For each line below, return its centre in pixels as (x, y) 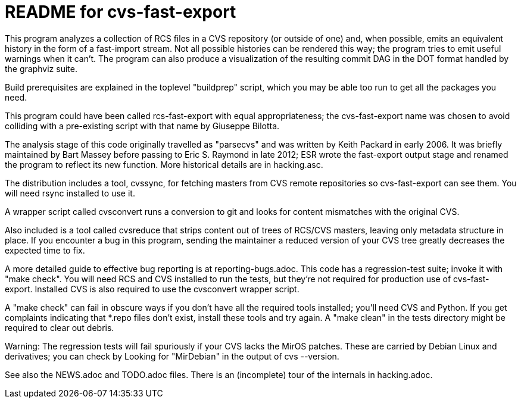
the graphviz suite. (41, 68)
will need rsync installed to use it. (70, 193)
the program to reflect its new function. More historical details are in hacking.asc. (164, 164)
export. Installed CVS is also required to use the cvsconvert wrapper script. (152, 289)
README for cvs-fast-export (121, 12)
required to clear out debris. (60, 327)
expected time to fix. (45, 250)
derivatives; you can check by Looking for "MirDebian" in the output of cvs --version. (172, 356)
